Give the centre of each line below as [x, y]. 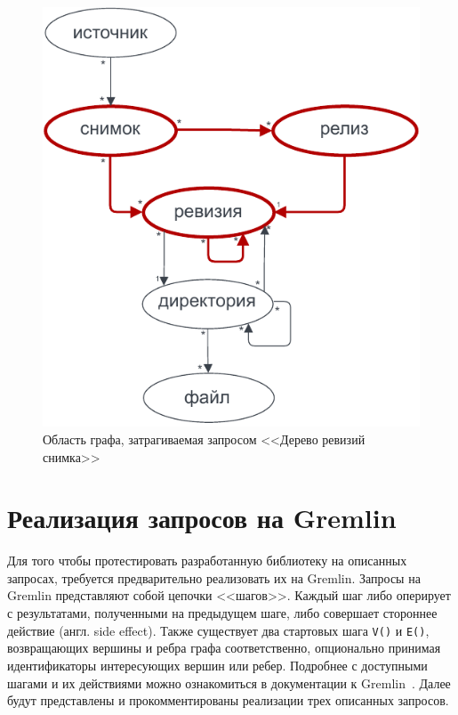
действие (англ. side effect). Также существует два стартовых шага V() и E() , [218, 630]
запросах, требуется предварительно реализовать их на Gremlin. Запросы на [214, 577]
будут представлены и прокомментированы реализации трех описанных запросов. [228, 700]
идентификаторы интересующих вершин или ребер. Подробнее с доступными [217, 665]
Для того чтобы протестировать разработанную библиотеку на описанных [207, 561]
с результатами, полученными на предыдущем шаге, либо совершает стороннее [222, 613]
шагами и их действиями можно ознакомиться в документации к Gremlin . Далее [229, 682]
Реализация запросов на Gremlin [202, 518]
